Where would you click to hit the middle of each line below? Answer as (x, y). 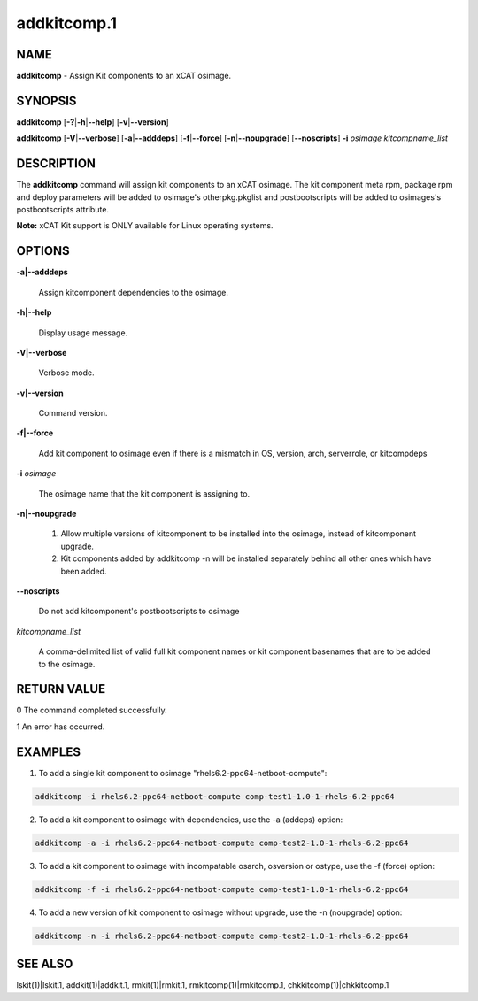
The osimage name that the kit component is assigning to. (144, 493)
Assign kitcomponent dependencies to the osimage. (134, 292)
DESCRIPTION (56, 164)
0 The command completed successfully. (92, 710)
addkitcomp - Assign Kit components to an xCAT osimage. (124, 76)
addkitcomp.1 (67, 23)
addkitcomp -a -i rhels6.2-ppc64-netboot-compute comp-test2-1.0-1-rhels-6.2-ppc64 (222, 843)
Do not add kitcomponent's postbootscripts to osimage (139, 612)
